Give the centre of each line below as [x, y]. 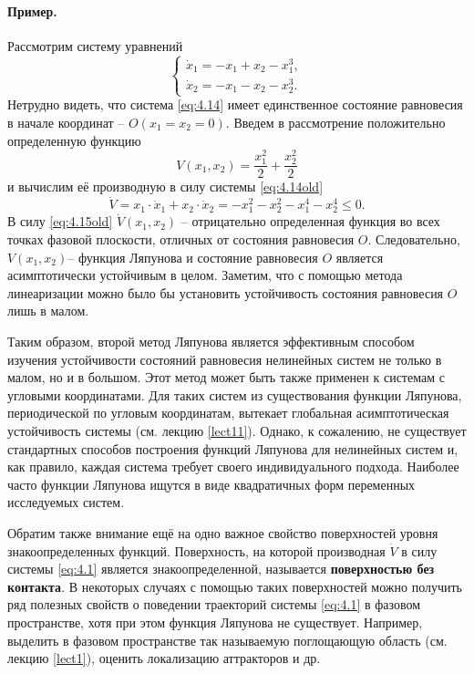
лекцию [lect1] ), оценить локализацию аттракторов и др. [164, 658]
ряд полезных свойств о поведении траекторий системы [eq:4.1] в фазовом [214, 604]
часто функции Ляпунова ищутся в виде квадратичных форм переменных [211, 484]
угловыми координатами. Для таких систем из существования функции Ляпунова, [235, 394]
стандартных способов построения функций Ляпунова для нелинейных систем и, [233, 448]
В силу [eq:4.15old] [60, 221]
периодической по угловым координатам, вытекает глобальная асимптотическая [228, 413]
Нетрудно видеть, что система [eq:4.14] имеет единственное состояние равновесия [235, 104]
